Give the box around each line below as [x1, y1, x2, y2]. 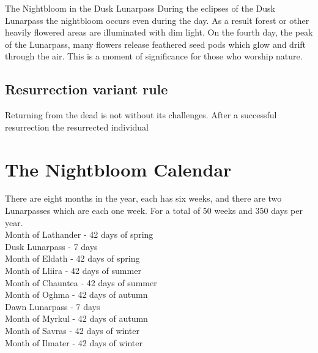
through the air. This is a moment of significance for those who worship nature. [5, 50, 303, 63]
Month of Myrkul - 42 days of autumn [5, 312, 148, 325]
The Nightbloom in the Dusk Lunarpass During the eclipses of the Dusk [5, 2, 275, 14]
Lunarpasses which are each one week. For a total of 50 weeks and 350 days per [5, 204, 303, 217]
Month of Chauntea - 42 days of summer [5, 276, 157, 289]
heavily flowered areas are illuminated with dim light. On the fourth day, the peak [5, 26, 313, 39]
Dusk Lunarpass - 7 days [5, 240, 98, 252]
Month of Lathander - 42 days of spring [5, 228, 153, 241]
